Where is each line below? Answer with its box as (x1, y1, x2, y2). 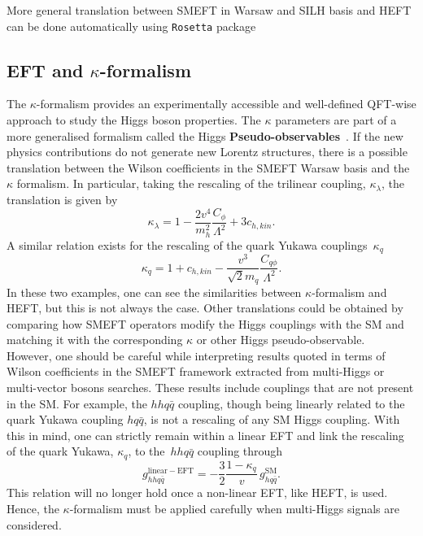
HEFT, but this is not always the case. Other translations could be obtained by (7, 299, 403, 316)
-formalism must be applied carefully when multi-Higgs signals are (69, 499, 399, 516)
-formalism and (312, 283, 387, 300)
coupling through (197, 442, 283, 460)
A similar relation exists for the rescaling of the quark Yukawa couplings (7, 236, 368, 253)
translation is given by (7, 191, 118, 208)
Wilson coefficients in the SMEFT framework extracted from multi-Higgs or (7, 363, 385, 380)
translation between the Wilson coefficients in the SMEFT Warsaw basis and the (7, 159, 410, 176)
